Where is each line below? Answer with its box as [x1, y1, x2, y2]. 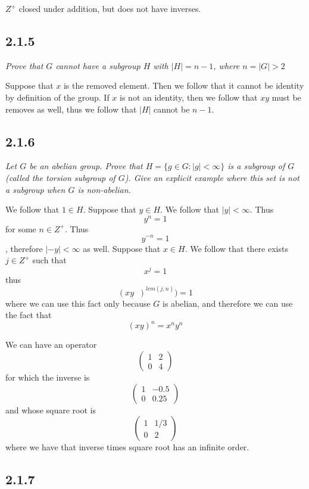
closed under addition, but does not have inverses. [18, 2, 201, 14]
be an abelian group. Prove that [29, 160, 143, 172]
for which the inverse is [5, 371, 90, 384]
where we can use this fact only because [5, 297, 151, 309]
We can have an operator [5, 338, 97, 351]
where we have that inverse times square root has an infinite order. [5, 441, 249, 453]
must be [271, 91, 301, 103]
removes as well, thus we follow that [5, 102, 137, 115]
